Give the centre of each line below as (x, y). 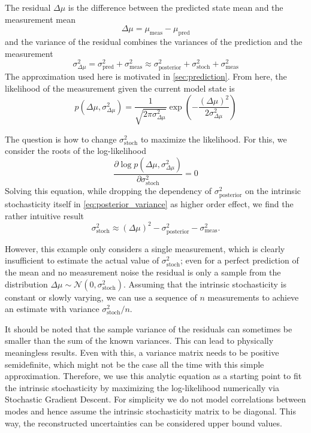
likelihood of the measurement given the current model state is (120, 88)
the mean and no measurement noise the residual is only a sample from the (143, 272)
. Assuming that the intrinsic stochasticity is (205, 284)
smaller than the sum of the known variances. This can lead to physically (139, 340)
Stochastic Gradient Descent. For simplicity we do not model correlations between (155, 399)
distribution (26, 284)
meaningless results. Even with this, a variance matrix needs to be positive (142, 352)
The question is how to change (61, 139)
